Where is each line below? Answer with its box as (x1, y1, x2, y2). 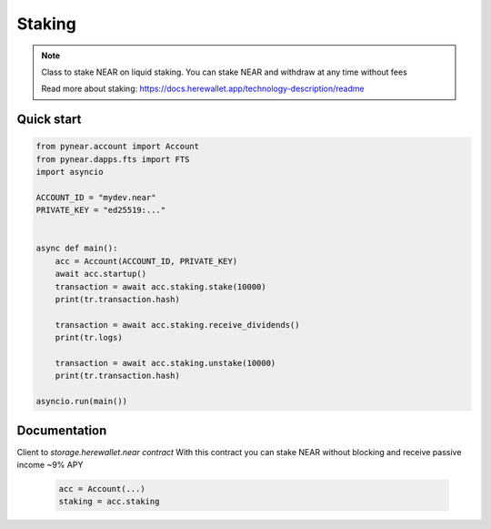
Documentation (16, 422, 107, 438)
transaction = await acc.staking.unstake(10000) (55, 358, 276, 368)
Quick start (16, 112, 82, 127)
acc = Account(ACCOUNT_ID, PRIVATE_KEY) (55, 256, 238, 266)
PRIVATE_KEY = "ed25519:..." (35, 205, 166, 216)
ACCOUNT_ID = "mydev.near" (35, 192, 156, 202)
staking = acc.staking (58, 496, 160, 507)
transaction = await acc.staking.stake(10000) (55, 281, 267, 291)
